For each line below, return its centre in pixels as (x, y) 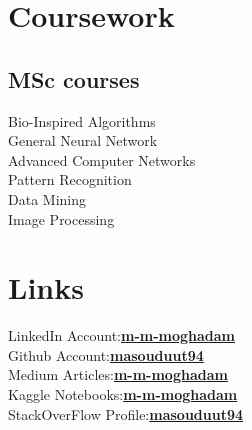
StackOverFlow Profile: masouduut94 (126, 413)
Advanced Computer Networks (102, 159)
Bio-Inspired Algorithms (82, 120)
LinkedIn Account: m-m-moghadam (121, 335)
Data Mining (47, 198)
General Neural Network (83, 140)
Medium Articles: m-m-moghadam (118, 374)
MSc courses (74, 78)
